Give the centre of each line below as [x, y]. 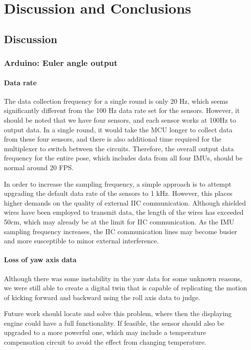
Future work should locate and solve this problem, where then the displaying [118, 313]
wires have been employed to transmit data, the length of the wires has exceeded [124, 212]
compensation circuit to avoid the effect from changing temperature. [105, 342]
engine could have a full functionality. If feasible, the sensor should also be [114, 323]
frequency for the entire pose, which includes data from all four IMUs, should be [123, 158]
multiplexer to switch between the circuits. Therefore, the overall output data [119, 148]
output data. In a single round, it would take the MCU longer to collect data [118, 129]
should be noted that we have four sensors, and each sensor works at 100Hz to [120, 119]
